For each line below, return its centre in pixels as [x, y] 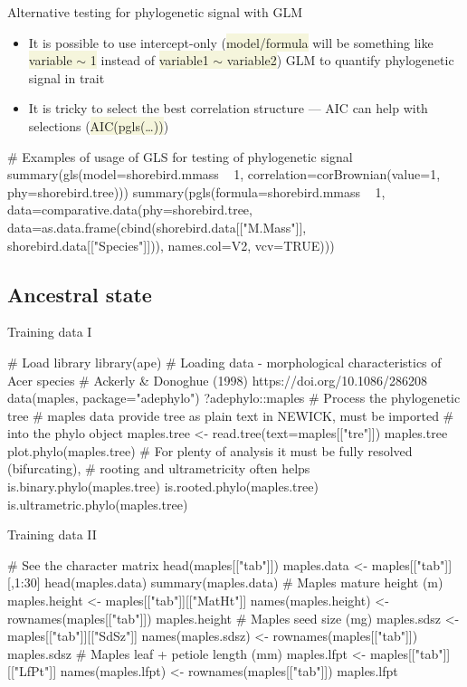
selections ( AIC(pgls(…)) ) [99, 125]
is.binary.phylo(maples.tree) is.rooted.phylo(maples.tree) [163, 487]
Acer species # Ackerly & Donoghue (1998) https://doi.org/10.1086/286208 [218, 380]
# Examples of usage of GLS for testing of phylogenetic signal [180, 156]
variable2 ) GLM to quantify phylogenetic [340, 60]
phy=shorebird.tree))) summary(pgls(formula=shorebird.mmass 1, [196, 191]
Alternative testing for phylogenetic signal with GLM [155, 12]
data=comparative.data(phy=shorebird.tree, [130, 210]
